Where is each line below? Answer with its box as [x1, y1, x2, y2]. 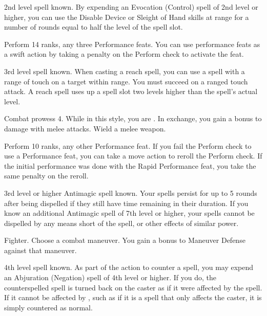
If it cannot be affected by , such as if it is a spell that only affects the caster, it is [4, 292, 262, 303]
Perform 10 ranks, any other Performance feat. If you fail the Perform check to [4, 140, 252, 151]
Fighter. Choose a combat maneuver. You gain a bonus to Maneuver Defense [4, 235, 245, 245]
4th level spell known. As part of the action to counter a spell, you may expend [4, 262, 254, 273]
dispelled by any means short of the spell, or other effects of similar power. [4, 217, 239, 228]
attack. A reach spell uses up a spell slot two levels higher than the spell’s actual [4, 86, 258, 97]
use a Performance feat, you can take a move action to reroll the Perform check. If [4, 150, 262, 161]
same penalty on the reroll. [4, 170, 89, 181]
